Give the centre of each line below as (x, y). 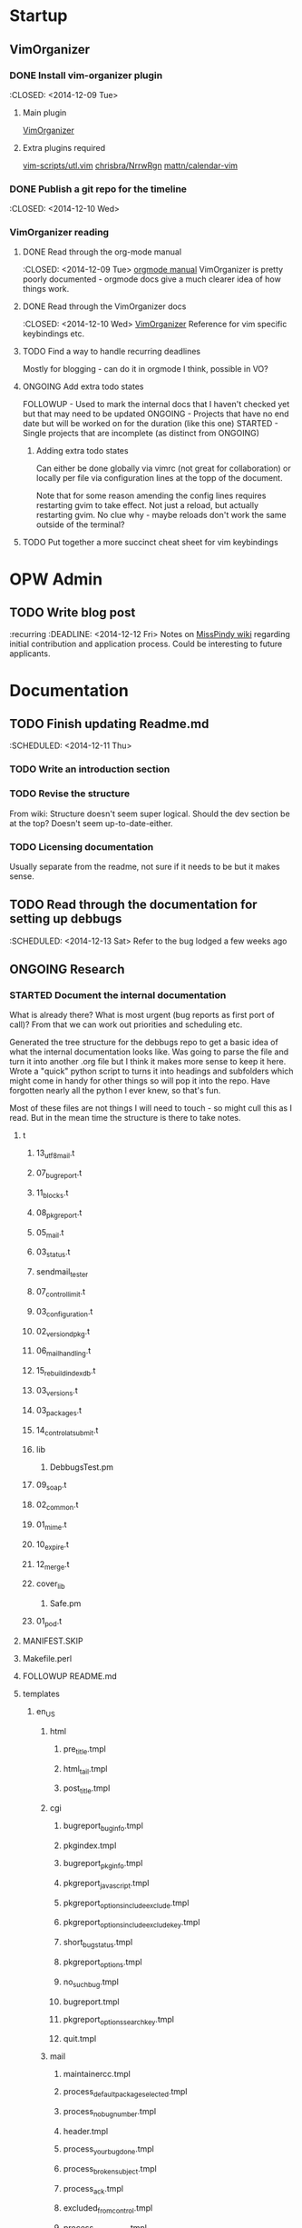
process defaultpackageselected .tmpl (125, 2093)
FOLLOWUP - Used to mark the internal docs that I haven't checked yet (156, 405)
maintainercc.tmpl (97, 2074)
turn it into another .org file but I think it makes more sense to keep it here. (148, 1062)
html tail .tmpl (85, 1769)
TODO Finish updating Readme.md (109, 724)
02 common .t (57, 1506)
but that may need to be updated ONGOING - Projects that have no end (156, 414)
